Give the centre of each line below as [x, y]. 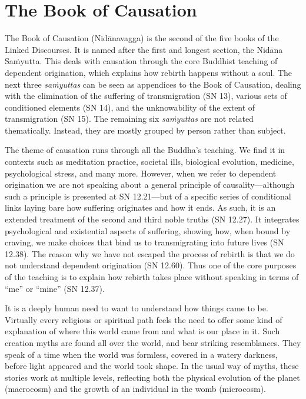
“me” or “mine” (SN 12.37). [55, 288]
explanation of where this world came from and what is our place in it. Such [142, 331]
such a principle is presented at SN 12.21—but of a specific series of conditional [148, 196]
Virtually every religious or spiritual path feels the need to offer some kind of [144, 319]
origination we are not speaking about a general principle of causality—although [150, 184]
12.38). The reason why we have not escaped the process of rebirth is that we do [150, 253]
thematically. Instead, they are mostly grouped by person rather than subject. [145, 130]
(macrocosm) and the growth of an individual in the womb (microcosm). [135, 389]
